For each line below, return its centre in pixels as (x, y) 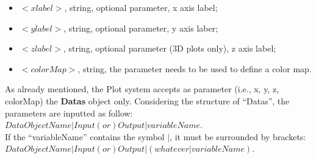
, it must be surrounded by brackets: (238, 136)
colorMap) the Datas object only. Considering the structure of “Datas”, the (147, 100)
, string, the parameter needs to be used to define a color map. (195, 68)
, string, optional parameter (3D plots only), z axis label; (170, 48)
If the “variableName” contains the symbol (85, 136)
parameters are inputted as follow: (69, 113)
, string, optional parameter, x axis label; (141, 7)
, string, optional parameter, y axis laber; (141, 28)
